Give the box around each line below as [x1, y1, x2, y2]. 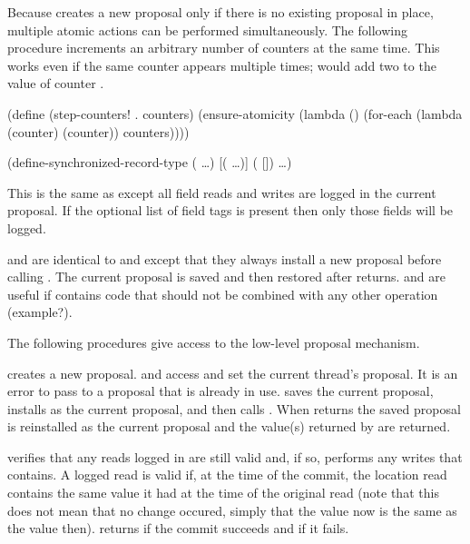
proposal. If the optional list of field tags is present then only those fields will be [7, 201, 454, 220]
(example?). [7, 302, 73, 321]
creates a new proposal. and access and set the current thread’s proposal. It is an [7, 363, 458, 382]
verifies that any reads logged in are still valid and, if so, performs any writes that [7, 447, 463, 466]
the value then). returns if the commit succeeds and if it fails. [7, 519, 349, 538]
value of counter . [7, 74, 104, 93]
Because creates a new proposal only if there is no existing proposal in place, [7, 3, 434, 21]
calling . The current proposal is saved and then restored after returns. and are [7, 267, 446, 286]
